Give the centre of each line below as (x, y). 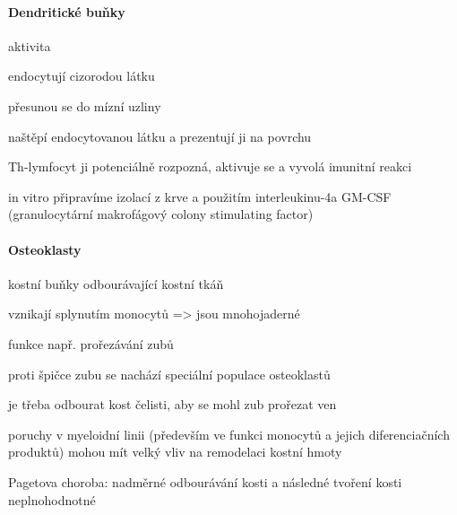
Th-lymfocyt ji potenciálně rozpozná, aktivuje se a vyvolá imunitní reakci (210, 166)
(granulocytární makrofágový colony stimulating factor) (161, 214)
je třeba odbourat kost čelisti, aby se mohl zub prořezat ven (172, 404)
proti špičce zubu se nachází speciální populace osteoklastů (169, 374)
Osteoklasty (45, 249)
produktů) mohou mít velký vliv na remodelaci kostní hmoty (175, 452)
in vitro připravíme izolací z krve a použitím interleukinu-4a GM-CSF (200, 196)
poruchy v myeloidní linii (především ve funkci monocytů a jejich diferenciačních (229, 434)
